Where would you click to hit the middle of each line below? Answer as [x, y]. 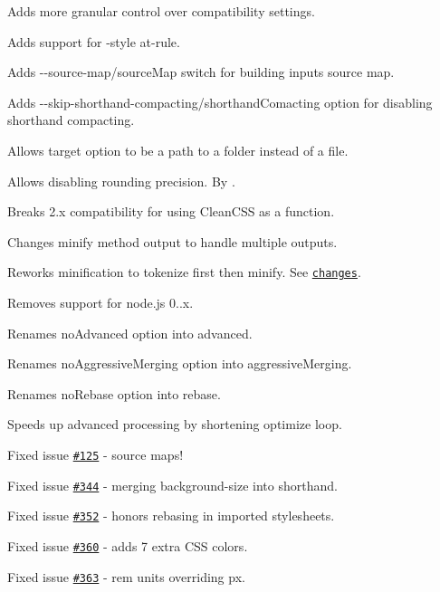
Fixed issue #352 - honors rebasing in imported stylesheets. [171, 516]
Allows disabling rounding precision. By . [121, 181]
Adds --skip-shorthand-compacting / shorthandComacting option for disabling [220, 102]
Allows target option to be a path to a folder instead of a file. [178, 150]
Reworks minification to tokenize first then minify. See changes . [184, 272]
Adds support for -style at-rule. [94, 41]
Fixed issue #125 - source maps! [96, 454]
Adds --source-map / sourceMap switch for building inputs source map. [201, 72]
